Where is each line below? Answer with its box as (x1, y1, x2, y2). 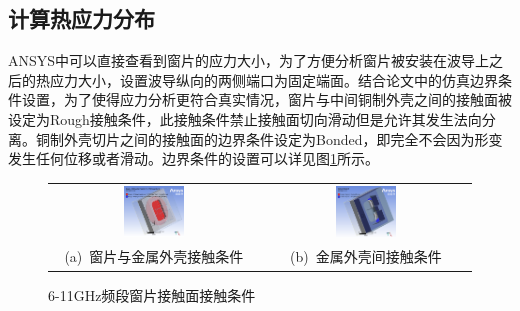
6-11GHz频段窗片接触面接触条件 (48, 284, 256, 305)
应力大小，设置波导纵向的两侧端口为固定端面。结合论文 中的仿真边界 (49, 69, 498, 90)
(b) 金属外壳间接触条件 (290, 246, 442, 267)
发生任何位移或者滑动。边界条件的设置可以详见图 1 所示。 (8, 148, 379, 169)
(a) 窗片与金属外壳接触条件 (64, 246, 244, 267)
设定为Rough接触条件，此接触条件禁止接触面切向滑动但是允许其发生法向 (8, 108, 482, 129)
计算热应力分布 (8, 3, 155, 34)
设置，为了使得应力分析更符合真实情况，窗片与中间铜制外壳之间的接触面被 (21, 89, 512, 110)
